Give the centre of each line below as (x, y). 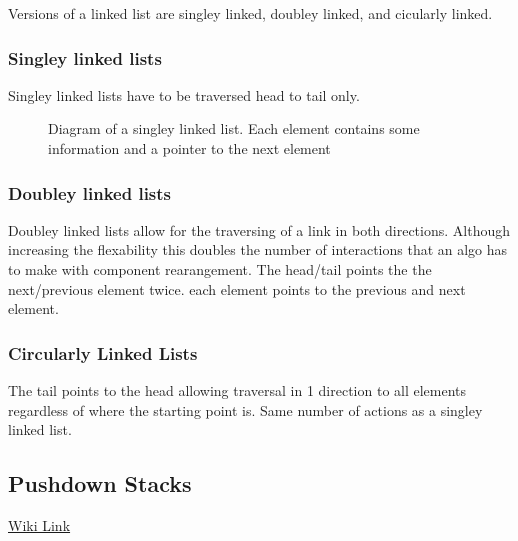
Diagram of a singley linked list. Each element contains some (234, 128)
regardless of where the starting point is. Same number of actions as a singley (245, 409)
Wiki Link (39, 524)
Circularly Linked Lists (103, 352)
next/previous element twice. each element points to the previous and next (237, 288)
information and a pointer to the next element (189, 148)
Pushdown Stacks (100, 483)
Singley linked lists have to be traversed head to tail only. (184, 94)
